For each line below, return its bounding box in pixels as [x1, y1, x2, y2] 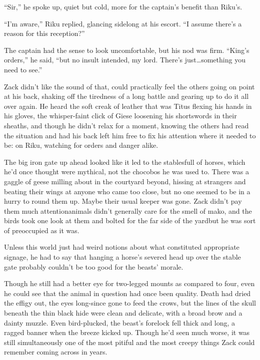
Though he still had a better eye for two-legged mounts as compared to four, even [4, 278, 255, 289]
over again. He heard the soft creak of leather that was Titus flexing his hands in [4, 100, 252, 111]
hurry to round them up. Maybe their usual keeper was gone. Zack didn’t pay [4, 196, 242, 206]
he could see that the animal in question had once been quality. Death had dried [4, 288, 251, 298]
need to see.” [4, 64, 42, 74]
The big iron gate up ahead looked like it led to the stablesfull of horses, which [4, 156, 245, 167]
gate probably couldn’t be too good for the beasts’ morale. [4, 261, 183, 272]
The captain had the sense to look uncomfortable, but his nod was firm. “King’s [4, 44, 249, 55]
